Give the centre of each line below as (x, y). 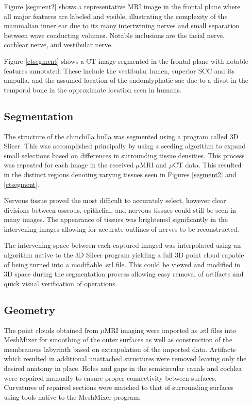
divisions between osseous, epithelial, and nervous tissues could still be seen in (120, 210)
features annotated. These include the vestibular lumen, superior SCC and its (119, 70)
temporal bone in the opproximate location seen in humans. (93, 89)
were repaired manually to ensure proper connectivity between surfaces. (110, 377)
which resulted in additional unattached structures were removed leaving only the (125, 359)
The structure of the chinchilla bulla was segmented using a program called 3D (121, 136)
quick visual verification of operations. (60, 283)
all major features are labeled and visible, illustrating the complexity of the (116, 16)
